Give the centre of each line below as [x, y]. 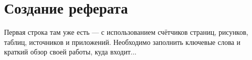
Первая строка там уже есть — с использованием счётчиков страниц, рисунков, [126, 32]
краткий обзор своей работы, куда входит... [70, 52]
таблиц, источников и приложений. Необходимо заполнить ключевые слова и [122, 42]
